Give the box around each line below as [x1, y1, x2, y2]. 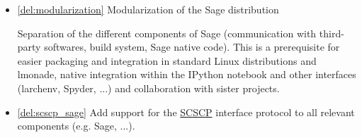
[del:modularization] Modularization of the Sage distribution [17, 2, 279, 16]
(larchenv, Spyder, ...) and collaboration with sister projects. [17, 80, 280, 95]
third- [319, 25, 344, 40]
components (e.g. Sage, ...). [17, 118, 135, 133]
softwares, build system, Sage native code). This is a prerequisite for [44, 39, 340, 54]
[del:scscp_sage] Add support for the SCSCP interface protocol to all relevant [17, 104, 355, 119]
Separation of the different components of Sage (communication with [17, 25, 317, 40]
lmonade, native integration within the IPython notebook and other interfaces [17, 67, 356, 82]
